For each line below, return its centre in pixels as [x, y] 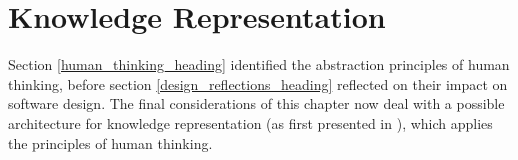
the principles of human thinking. [110, 142]
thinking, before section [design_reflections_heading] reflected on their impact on [258, 83]
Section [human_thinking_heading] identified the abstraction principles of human [259, 64]
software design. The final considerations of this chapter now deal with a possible [256, 103]
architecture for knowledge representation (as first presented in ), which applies [250, 122]
